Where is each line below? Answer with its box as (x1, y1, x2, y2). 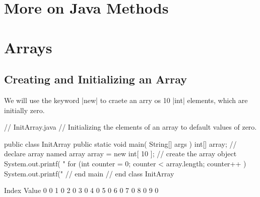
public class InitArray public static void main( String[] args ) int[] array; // (4, 138, 237, 149)
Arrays (4, 37, 52, 57)
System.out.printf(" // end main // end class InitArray (4, 168, 174, 178)
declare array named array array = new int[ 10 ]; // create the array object (4, 148, 237, 159)
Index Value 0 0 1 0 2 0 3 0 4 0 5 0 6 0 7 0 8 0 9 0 (4, 185, 159, 195)
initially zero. (4, 105, 45, 115)
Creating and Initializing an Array (4, 71, 187, 87)
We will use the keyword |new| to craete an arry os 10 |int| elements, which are (4, 94, 248, 105)
